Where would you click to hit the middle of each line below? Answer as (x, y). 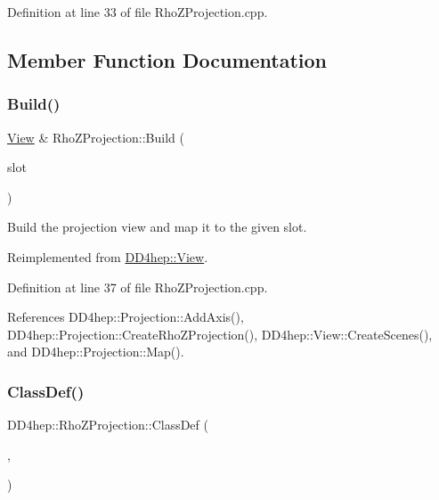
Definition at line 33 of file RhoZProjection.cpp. (138, 12)
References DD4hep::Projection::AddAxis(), (126, 317)
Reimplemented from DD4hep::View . (108, 256)
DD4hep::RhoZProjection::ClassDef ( (108, 425)
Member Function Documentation (167, 59)
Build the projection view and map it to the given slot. (157, 227)
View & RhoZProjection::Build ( (96, 137)
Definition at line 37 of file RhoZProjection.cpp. (138, 287)
